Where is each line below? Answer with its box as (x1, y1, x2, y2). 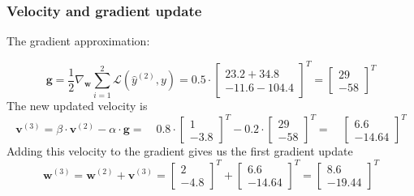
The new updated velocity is (6, 97, 148, 114)
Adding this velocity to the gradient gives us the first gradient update (6, 143, 353, 160)
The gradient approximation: (6, 32, 150, 49)
